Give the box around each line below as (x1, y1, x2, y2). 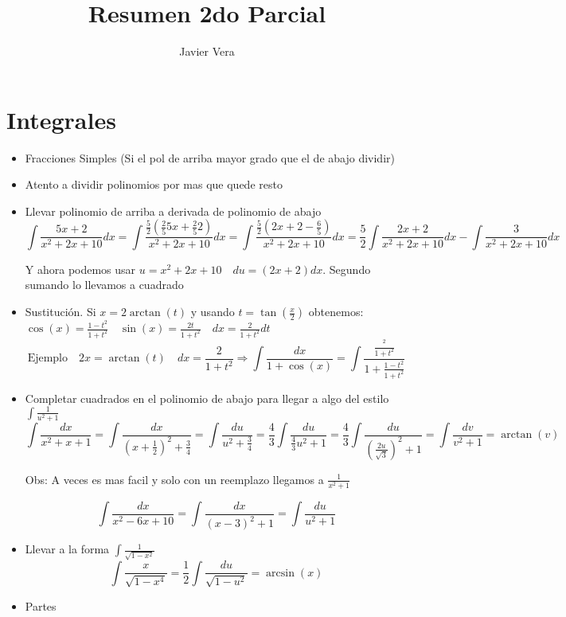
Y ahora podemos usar (25, 260, 136, 277)
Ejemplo (27, 353, 68, 365)
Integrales (6, 103, 116, 135)
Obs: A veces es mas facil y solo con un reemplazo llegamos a (25, 471, 324, 487)
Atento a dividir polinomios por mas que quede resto (25, 176, 283, 193)
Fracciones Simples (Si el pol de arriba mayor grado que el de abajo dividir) (25, 149, 395, 166)
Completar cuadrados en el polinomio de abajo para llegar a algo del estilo (25, 389, 389, 406)
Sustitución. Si (25, 303, 96, 320)
